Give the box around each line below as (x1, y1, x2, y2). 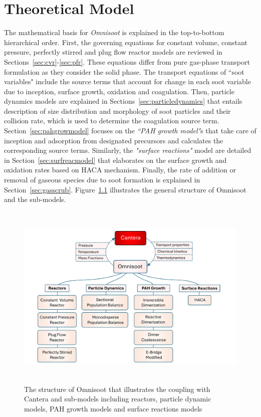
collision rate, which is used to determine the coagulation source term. (4, 115, 219, 126)
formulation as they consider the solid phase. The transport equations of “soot (4, 66, 244, 77)
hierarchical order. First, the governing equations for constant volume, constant (4, 37, 247, 47)
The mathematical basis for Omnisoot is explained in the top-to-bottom (4, 27, 224, 38)
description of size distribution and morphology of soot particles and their (4, 105, 231, 116)
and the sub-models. (4, 194, 66, 204)
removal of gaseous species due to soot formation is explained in (4, 174, 200, 185)
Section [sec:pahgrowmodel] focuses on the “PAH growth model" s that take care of (4, 125, 256, 136)
